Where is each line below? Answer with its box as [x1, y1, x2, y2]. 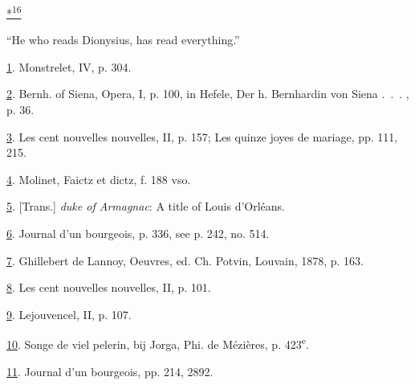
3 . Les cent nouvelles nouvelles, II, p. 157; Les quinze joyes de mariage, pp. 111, [6, 128, 398, 145]
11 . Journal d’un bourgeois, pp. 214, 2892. [6, 362, 214, 379]
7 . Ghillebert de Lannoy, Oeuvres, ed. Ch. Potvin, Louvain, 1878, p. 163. [6, 252, 364, 268]
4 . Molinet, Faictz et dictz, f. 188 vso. [6, 170, 191, 187]
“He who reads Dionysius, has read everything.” [6, 31, 240, 48]
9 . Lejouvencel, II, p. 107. [6, 305, 132, 322]
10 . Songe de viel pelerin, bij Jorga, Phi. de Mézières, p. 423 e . [6, 334, 309, 353]
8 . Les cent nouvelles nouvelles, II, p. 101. [6, 279, 211, 296]
